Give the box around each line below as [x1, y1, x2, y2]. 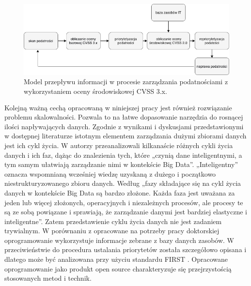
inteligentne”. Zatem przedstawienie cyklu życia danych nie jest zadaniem [4, 216, 222, 226]
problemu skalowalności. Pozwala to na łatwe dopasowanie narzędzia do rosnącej [4, 112, 243, 122]
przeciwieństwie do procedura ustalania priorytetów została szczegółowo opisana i [4, 244, 247, 255]
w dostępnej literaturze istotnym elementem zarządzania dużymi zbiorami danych [4, 131, 247, 141]
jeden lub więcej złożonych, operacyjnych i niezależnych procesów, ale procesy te [4, 197, 243, 207]
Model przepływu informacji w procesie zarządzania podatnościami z [24, 76, 228, 87]
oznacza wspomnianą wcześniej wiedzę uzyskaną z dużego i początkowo [4, 168, 216, 179]
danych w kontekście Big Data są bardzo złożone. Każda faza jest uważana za [4, 187, 235, 197]
